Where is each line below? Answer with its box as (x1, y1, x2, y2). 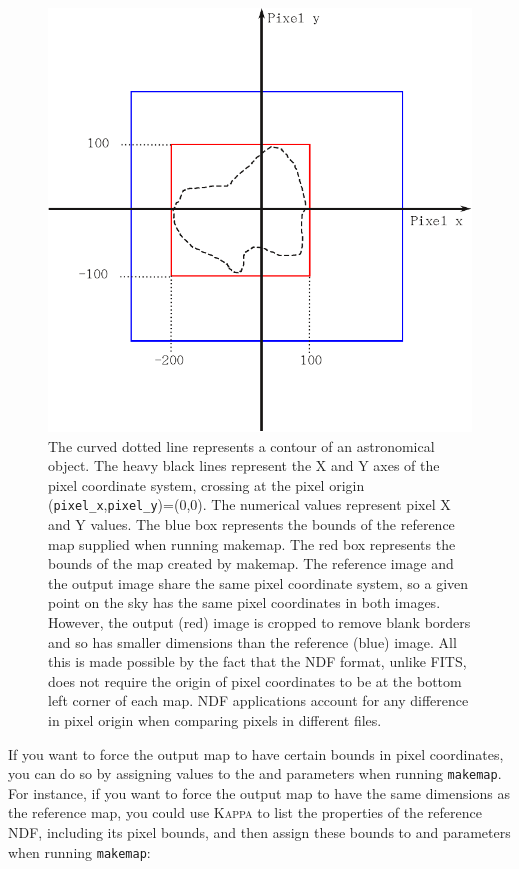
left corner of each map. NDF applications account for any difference (48, 690, 469, 711)
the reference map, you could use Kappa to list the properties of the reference (8, 802, 482, 823)
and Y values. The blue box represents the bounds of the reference (48, 514, 455, 535)
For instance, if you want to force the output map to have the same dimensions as (8, 782, 510, 803)
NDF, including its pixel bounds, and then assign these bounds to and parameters (8, 822, 511, 842)
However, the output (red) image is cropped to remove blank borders (48, 612, 471, 632)
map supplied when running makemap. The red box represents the (48, 533, 456, 554)
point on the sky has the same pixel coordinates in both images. (48, 592, 441, 613)
